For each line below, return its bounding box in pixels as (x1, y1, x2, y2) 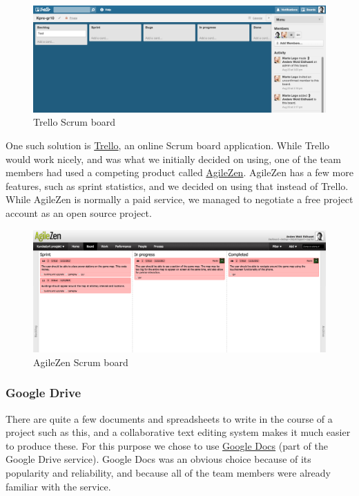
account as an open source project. (6, 206, 152, 220)
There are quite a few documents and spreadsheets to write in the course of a (6, 411, 333, 426)
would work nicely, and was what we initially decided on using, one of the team (6, 151, 341, 166)
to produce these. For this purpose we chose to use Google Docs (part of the (6, 438, 328, 452)
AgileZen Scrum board (33, 354, 128, 369)
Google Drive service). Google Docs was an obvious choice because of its (6, 452, 311, 466)
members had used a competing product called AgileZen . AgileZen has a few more (6, 165, 353, 180)
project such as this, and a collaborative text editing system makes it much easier (6, 425, 351, 439)
